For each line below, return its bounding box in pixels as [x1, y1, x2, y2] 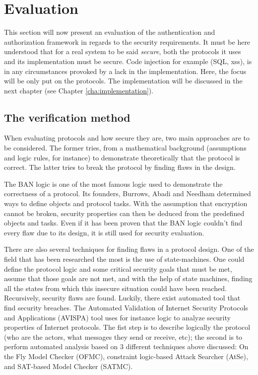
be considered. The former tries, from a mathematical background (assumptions [4, 143, 247, 153]
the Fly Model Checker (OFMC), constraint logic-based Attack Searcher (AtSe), [4, 351, 248, 361]
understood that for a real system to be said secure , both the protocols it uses [4, 46, 241, 57]
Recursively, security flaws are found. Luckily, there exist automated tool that [4, 293, 241, 303]
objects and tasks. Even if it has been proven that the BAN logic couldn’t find [4, 218, 243, 228]
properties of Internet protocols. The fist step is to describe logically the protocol [4, 322, 251, 332]
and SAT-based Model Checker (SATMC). [4, 361, 133, 371]
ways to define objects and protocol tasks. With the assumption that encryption [4, 198, 248, 209]
